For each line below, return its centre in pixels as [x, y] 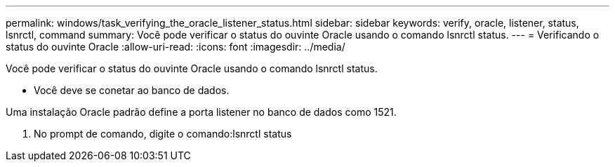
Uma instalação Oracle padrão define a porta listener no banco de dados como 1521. [201, 112]
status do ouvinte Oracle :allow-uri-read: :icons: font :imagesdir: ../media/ [176, 47]
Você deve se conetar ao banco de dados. [132, 90]
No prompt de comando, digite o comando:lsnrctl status [163, 134]
